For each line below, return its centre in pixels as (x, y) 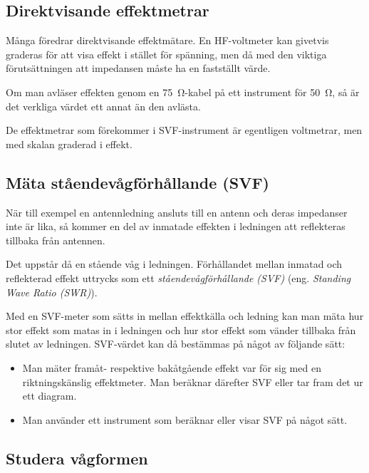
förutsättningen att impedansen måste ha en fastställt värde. (138, 68)
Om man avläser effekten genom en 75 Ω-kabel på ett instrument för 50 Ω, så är (183, 92)
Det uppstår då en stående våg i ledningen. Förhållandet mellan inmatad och (174, 264)
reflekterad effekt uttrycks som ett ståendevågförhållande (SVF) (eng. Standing (178, 277)
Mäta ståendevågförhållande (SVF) (137, 182)
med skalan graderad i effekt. (69, 144)
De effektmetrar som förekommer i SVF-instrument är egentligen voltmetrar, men (184, 130)
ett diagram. (50, 396)
